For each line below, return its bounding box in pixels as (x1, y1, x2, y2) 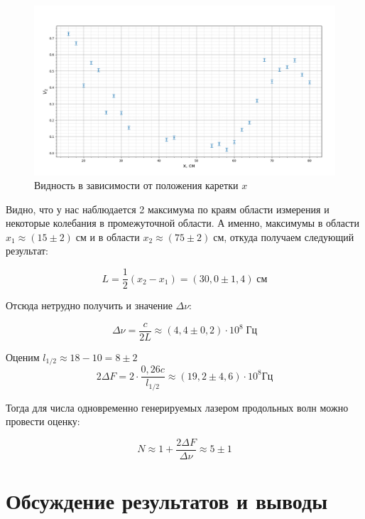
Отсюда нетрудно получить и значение (6, 298, 173, 313)
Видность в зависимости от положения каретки (34, 178, 239, 193)
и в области (89, 229, 140, 244)
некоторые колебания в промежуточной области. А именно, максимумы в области (6, 215, 359, 230)
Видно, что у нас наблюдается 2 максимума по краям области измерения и (6, 201, 329, 216)
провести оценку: (6, 414, 80, 429)
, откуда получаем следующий (224, 229, 354, 244)
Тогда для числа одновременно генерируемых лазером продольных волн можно (6, 400, 349, 414)
